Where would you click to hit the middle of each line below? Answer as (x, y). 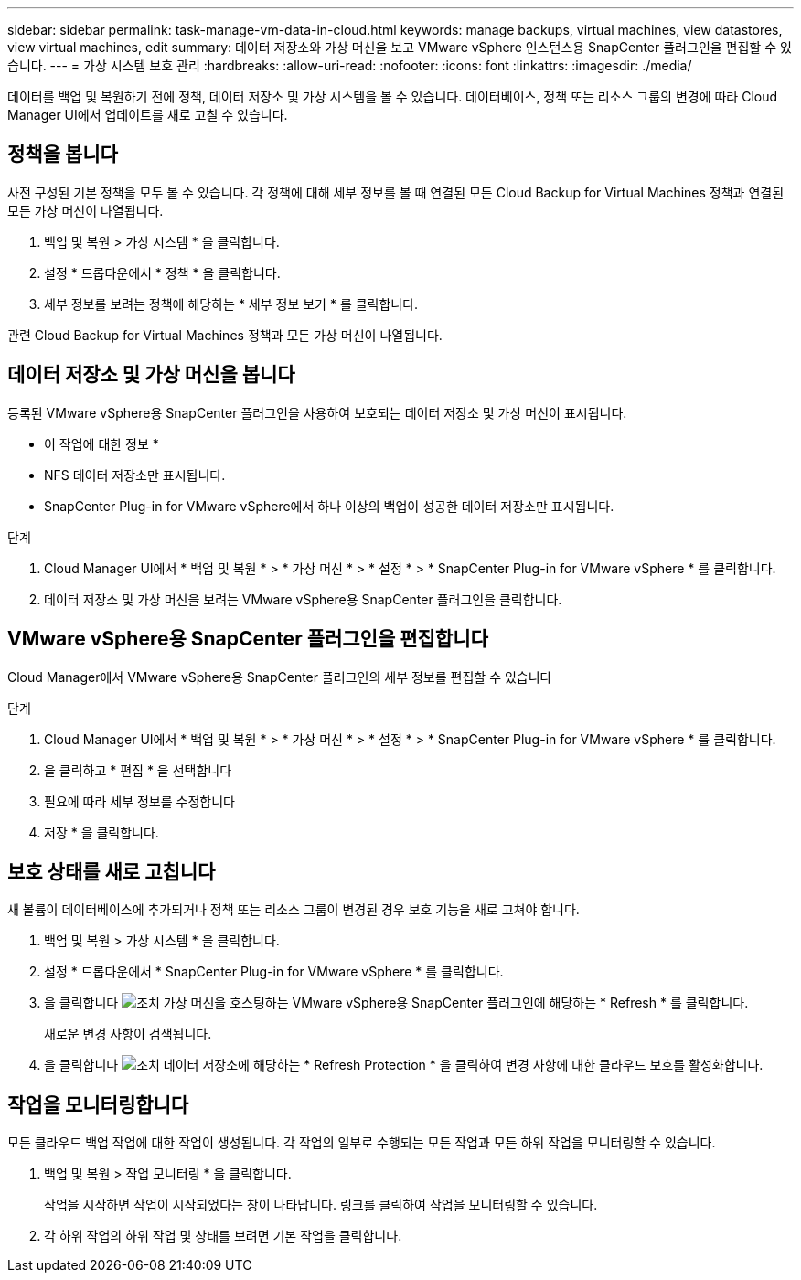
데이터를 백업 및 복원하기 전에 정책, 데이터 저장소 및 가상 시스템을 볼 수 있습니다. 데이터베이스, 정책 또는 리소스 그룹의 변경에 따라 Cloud (393, 96)
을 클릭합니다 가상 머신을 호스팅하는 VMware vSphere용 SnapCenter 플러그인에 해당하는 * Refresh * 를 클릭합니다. (396, 1003)
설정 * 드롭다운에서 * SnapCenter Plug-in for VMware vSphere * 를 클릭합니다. (274, 972)
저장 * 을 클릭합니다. (101, 832)
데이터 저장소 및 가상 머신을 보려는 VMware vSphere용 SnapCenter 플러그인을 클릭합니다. (303, 599)
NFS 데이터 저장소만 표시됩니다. (135, 475)
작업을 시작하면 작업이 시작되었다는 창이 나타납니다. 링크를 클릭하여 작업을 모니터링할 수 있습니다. (321, 1205)
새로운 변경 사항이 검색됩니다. (128, 1034)
